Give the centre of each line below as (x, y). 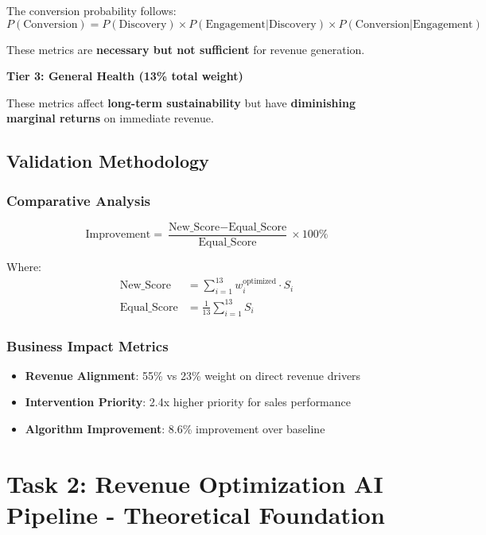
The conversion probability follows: (91, 10)
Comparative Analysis (79, 200)
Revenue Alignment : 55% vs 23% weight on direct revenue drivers (193, 375)
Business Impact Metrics (87, 345)
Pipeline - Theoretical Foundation (196, 514)
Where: (24, 267)
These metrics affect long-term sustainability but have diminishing (181, 102)
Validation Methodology (108, 161)
